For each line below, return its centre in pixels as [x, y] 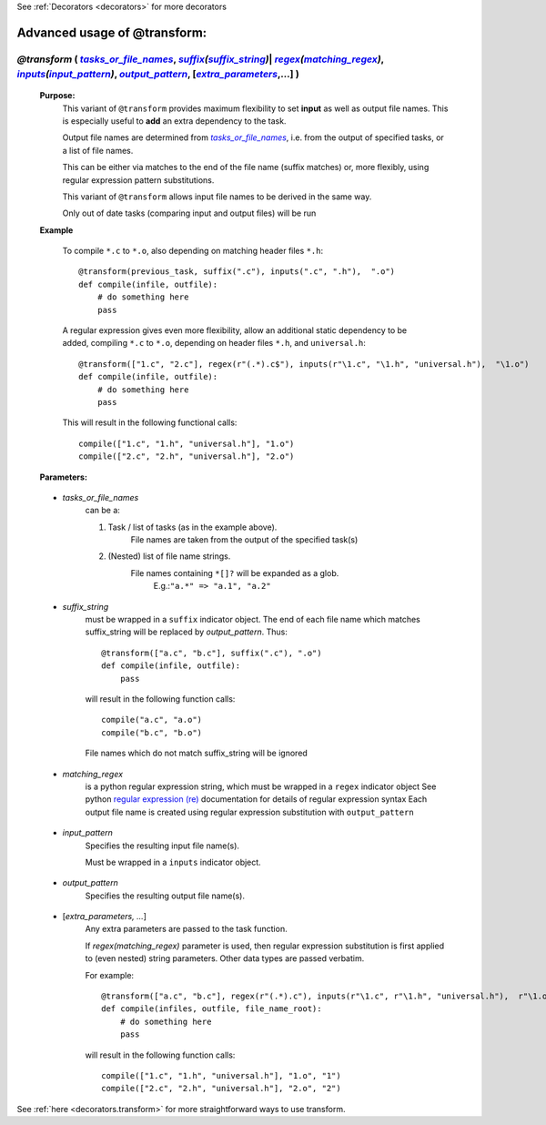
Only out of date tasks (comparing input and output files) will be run [189, 213]
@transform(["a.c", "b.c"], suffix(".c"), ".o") [212, 653]
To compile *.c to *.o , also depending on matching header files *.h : [192, 251]
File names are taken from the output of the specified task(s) [244, 540]
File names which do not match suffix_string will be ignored [197, 753]
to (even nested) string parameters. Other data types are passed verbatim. [225, 958]
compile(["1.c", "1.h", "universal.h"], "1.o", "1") [221, 1075]
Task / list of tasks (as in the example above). [192, 527]
